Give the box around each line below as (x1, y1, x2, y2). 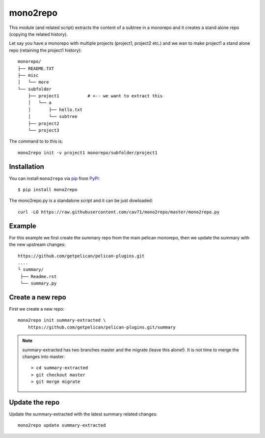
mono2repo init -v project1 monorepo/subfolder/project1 (18, 150, 158, 155)
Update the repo (9, 398, 60, 407)
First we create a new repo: (9, 306, 65, 312)
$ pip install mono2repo (18, 187, 78, 193)
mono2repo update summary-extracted (18, 423, 106, 428)
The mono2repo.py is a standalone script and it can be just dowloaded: (9, 198, 153, 204)
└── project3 (27, 128, 59, 133)
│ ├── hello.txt (27, 107, 83, 113)
